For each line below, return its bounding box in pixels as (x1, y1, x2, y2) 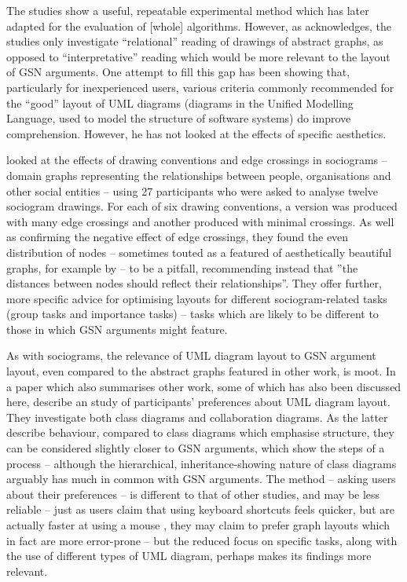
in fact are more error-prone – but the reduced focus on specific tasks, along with (6, 532, 398, 548)
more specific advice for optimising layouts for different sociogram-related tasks (6, 290, 387, 306)
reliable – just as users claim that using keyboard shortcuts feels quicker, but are (6, 501, 394, 518)
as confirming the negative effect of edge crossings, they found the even (6, 229, 349, 245)
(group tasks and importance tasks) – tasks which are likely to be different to (6, 306, 379, 322)
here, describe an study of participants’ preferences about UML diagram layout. (6, 393, 390, 410)
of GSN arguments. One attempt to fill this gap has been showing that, (6, 64, 350, 80)
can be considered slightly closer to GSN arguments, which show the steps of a (6, 440, 385, 456)
